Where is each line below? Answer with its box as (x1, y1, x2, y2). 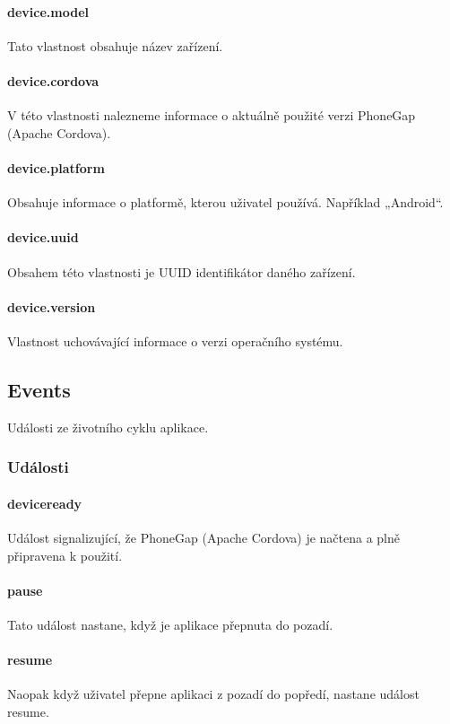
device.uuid (7, 228, 79, 247)
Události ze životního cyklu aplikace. (7, 417, 209, 436)
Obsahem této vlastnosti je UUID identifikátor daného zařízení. (7, 262, 356, 281)
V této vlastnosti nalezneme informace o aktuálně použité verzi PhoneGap (7, 106, 416, 125)
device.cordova (7, 71, 100, 90)
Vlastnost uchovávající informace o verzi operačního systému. (7, 331, 343, 350)
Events (7, 375, 71, 403)
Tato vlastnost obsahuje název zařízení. (7, 36, 223, 55)
